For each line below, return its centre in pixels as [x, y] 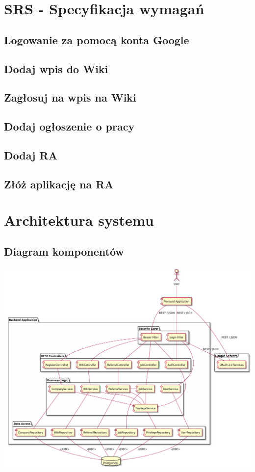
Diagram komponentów [64, 251]
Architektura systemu [79, 220]
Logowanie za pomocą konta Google [97, 39]
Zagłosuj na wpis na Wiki [70, 97]
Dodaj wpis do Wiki [56, 68]
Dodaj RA [31, 155]
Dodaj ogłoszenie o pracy [69, 126]
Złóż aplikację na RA [59, 184]
